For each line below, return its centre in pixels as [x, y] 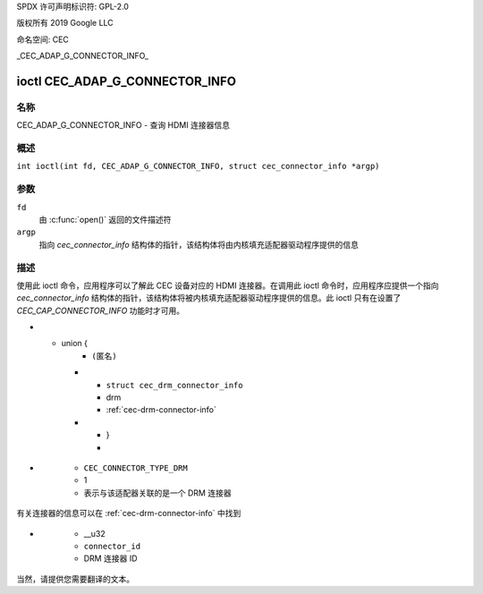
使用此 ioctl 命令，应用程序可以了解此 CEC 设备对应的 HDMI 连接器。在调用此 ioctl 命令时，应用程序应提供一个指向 [228, 285]
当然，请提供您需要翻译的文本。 [75, 579]
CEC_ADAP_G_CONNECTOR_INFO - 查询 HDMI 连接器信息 [123, 125]
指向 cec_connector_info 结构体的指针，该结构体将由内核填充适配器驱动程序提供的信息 [199, 244]
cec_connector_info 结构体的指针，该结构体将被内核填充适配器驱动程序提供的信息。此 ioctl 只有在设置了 [209, 298]
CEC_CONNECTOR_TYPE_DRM [136, 468]
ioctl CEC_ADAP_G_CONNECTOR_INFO [127, 81]
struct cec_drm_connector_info [174, 385]
